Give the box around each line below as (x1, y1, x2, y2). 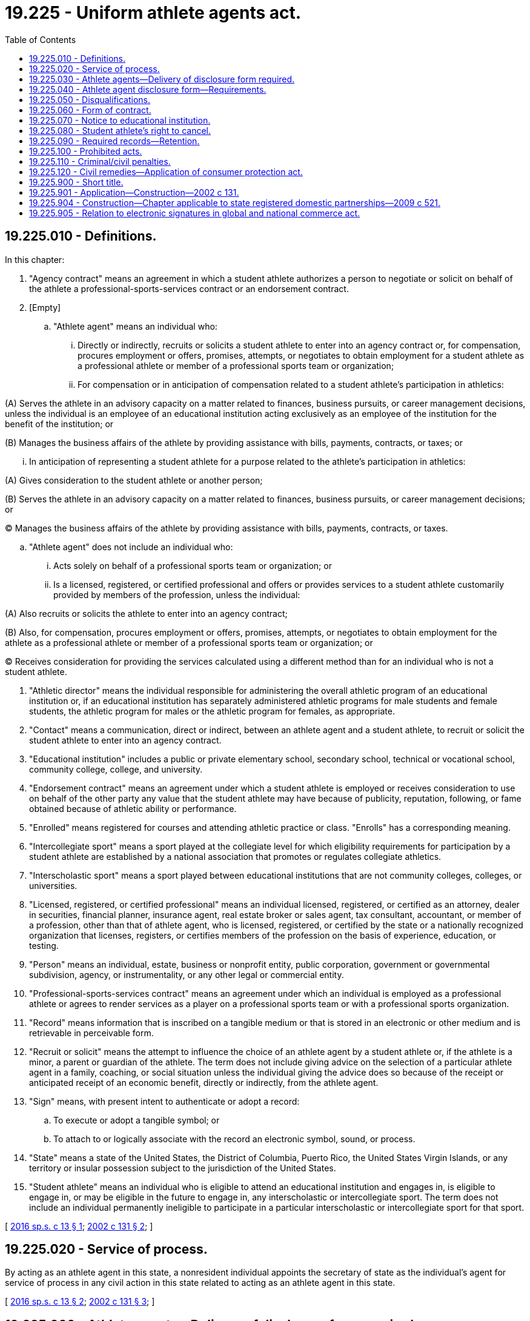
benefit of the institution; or (5, 418, 114, 429)
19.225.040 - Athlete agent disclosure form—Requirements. (29, 84, 267, 95)
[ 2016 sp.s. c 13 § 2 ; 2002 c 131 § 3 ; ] (5, 1296, 155, 1307)
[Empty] (29, 302, 61, 313)
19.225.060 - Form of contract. (29, 104, 151, 115)
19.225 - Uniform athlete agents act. (5, 2, 302, 23)
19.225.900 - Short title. (29, 176, 124, 187)
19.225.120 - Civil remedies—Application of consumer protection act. (29, 166, 303, 177)
